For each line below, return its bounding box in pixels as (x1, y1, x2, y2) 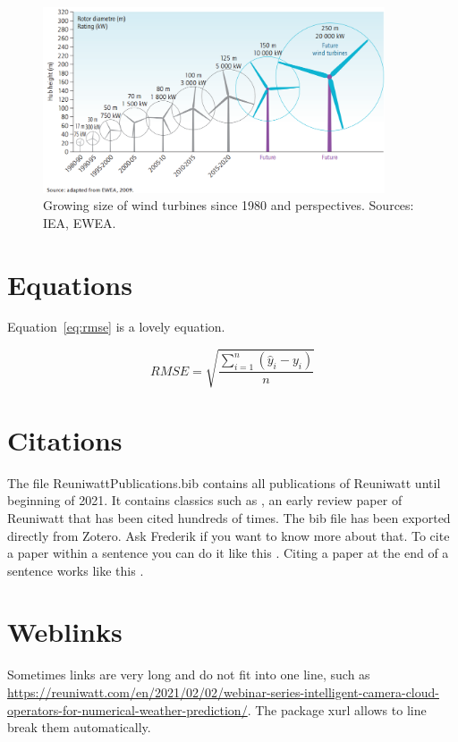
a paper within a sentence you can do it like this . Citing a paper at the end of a (7, 544, 449, 562)
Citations (7, 421, 123, 458)
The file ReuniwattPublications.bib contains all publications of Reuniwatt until (7, 473, 441, 492)
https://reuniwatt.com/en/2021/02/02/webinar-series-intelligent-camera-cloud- (7, 683, 439, 702)
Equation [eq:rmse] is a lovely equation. (7, 317, 225, 336)
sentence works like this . (7, 561, 144, 579)
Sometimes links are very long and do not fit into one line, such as (7, 665, 370, 684)
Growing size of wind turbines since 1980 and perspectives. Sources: (43, 196, 414, 215)
